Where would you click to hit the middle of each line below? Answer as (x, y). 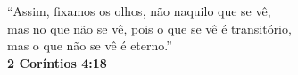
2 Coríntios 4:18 (57, 62)
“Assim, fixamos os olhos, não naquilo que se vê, (139, 11)
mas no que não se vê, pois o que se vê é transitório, (149, 28)
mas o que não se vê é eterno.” (90, 45)
